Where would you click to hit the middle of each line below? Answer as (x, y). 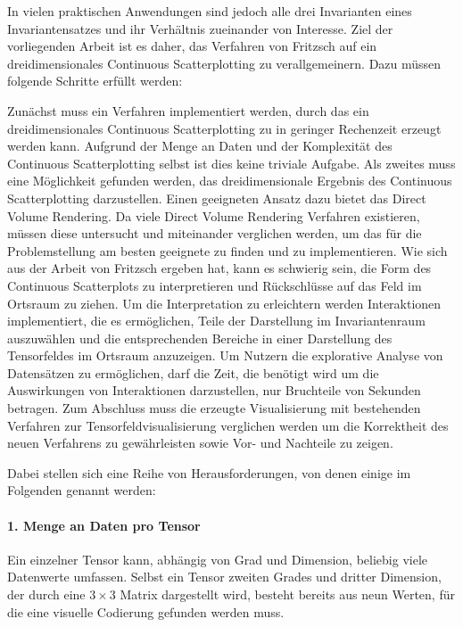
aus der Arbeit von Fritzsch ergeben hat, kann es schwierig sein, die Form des (219, 268)
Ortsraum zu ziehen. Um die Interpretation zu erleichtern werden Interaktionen (224, 303)
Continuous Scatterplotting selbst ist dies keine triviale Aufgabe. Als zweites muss (231, 163)
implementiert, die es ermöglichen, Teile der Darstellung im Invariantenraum (216, 321)
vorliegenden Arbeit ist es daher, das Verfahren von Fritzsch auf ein (192, 46)
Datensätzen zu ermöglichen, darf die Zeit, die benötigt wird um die (193, 372)
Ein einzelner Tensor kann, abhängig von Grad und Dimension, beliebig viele (217, 559)
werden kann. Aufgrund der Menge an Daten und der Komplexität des (200, 146)
